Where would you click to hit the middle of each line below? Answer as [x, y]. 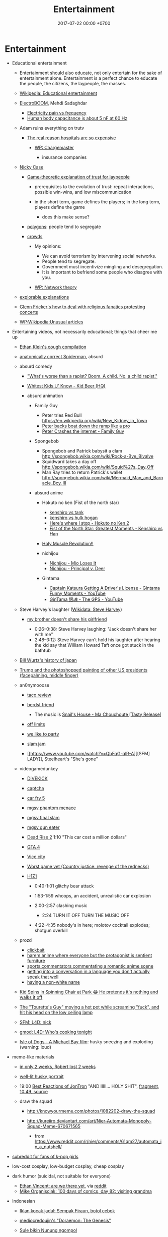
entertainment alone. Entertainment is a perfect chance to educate [88, 78]
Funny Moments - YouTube [78, 593]
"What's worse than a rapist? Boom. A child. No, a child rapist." [92, 376]
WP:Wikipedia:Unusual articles [51, 322]
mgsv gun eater [43, 827]
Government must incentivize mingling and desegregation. [103, 266]
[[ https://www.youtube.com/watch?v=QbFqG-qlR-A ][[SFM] [89, 753]
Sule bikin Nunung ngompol [48, 1230]
